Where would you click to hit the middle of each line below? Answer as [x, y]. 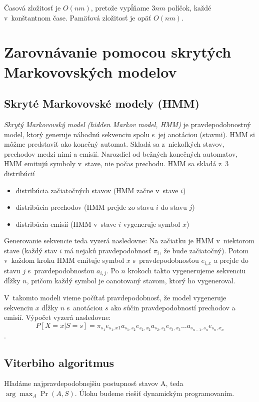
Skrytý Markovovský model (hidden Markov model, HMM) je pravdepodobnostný [127, 124]
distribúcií [19, 173]
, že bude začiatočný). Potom [204, 250]
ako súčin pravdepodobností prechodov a [173, 307]
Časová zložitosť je [32, 8]
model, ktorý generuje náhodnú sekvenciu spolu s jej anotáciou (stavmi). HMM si [129, 134]
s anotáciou [85, 307]
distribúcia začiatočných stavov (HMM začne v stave [97, 190]
